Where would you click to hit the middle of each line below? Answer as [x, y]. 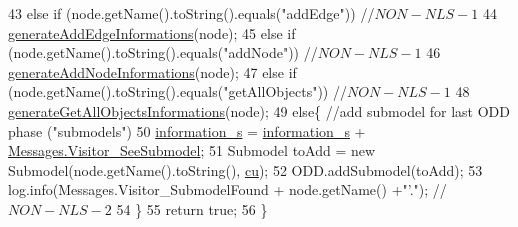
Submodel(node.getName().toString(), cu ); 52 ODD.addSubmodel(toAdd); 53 [245, 169]
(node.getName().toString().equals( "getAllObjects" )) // [177, 91]
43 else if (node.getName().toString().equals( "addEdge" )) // [191, 13]
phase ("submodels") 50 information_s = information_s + [187, 130]
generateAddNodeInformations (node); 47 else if [152, 71]
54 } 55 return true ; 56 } [192, 208]
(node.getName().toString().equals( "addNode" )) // [163, 52]
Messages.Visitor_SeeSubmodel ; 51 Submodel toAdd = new [192, 150]
